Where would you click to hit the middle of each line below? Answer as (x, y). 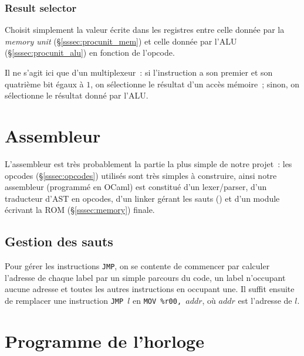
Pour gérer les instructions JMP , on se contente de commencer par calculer (137, 266)
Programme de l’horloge (104, 340)
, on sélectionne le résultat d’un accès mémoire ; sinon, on (195, 84)
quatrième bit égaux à (44, 84)
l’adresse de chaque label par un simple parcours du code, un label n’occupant (145, 277)
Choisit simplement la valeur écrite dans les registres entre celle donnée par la (145, 30)
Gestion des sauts (59, 241)
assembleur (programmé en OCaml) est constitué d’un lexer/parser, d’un (136, 187)
